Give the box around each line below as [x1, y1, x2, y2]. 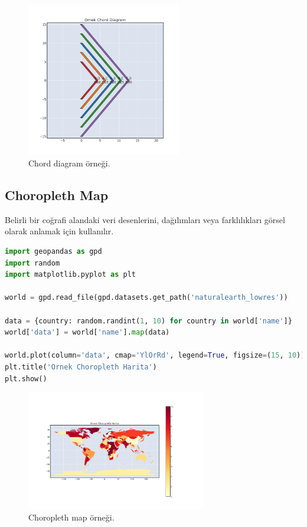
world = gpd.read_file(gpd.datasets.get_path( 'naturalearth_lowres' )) [5, 293, 288, 302]
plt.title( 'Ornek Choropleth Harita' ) [5, 362, 157, 371]
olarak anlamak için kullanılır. [5, 225, 114, 237]
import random [5, 258, 60, 267]
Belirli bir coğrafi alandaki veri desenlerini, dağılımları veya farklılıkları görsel [5, 213, 285, 225]
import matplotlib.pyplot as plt [5, 270, 136, 279]
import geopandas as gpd [5, 247, 102, 256]
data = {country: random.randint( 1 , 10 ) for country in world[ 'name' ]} [5, 316, 292, 325]
